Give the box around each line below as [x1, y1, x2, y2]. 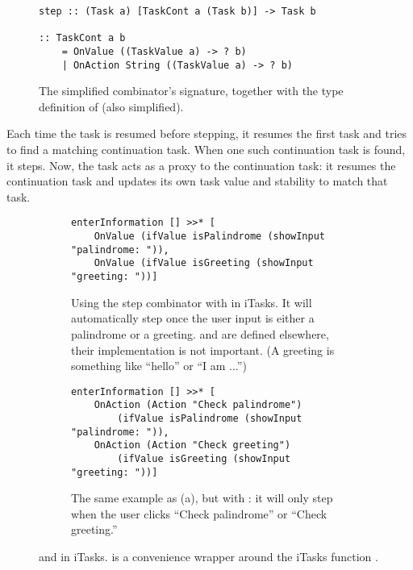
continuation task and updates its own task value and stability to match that [6, 173, 388, 189]
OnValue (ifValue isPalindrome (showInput [94, 231, 325, 243]
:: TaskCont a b [39, 32, 126, 44]
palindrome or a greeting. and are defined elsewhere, [71, 325, 329, 342]
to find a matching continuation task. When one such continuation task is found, [6, 141, 406, 158]
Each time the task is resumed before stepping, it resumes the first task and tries [6, 125, 407, 142]
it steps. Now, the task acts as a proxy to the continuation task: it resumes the [6, 156, 396, 173]
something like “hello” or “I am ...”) [71, 357, 247, 374]
